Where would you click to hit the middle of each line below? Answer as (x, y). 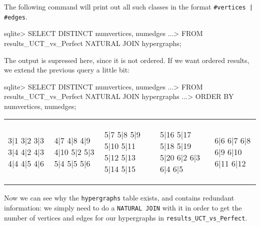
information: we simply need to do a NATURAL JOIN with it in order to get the (123, 208)
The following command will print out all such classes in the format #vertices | (128, 6)
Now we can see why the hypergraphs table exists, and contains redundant (119, 198)
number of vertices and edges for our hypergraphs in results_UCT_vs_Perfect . (126, 217)
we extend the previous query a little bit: (67, 70)
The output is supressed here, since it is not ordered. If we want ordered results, (127, 60)
